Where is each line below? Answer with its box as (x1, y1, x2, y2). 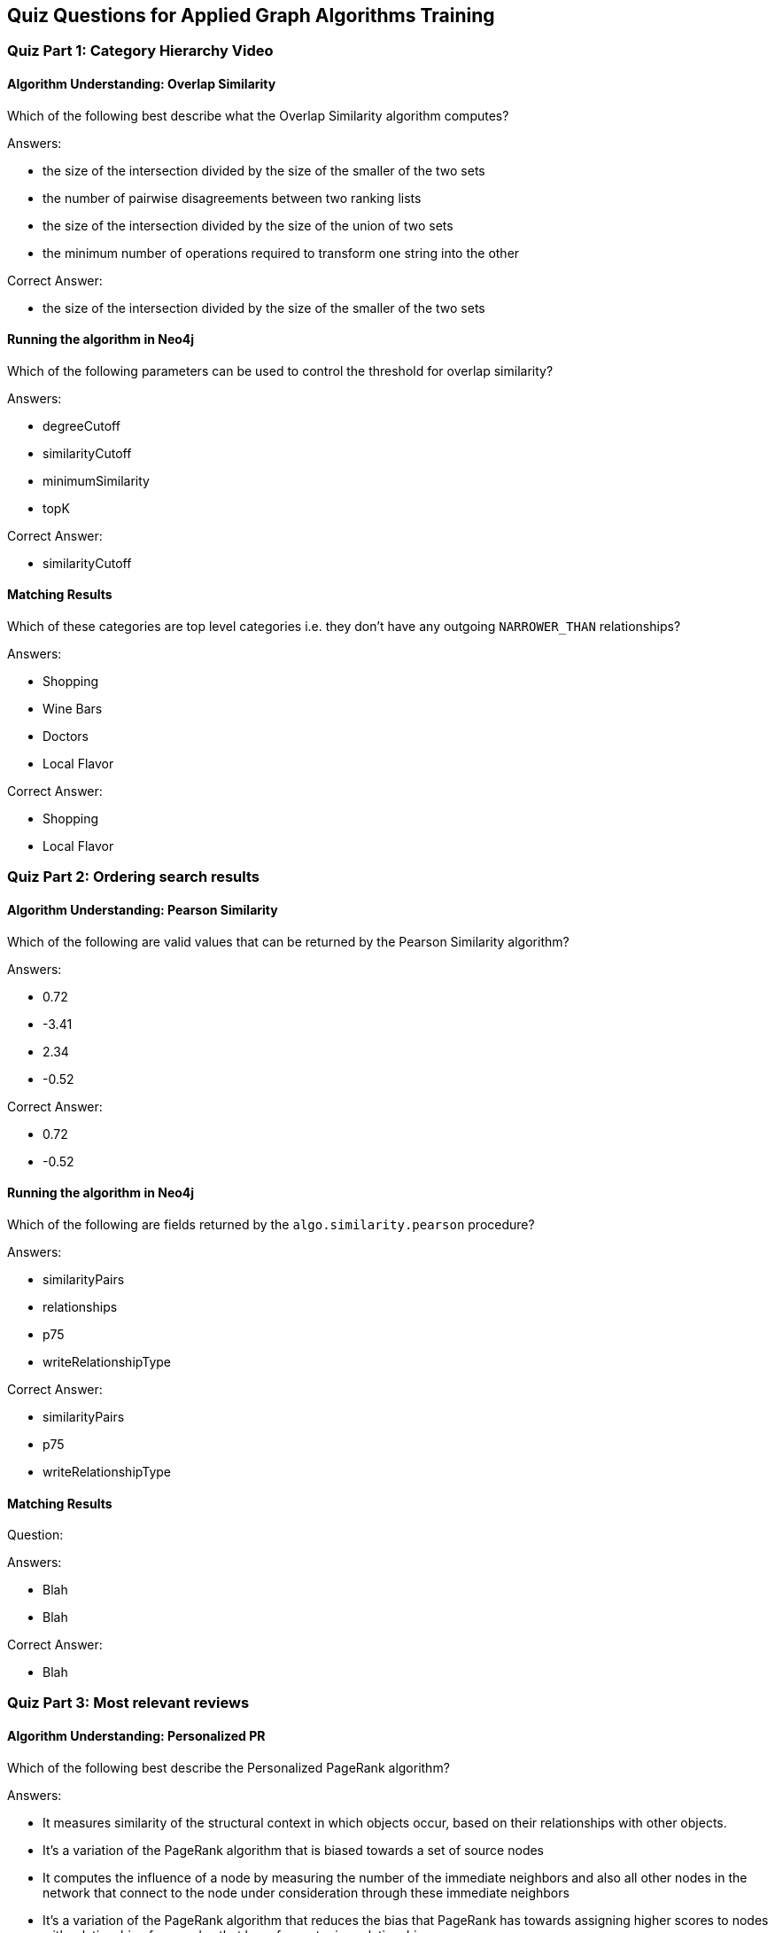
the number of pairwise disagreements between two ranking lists (43, 190, 422, 206)
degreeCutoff (43, 417, 120, 433)
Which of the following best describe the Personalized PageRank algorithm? (7, 1759, 450, 1775)
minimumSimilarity (43, 472, 150, 488)
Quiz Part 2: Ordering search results (7, 868, 260, 886)
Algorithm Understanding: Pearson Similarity (7, 902, 278, 918)
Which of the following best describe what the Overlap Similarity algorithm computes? (7, 107, 509, 123)
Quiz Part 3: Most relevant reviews (7, 1694, 250, 1712)
